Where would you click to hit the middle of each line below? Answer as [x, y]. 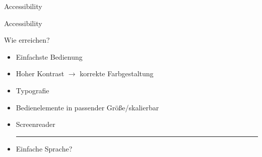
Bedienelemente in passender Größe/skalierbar [87, 107]
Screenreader [36, 124]
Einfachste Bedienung [49, 56]
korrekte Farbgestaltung [117, 73]
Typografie [32, 90]
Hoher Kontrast [40, 73]
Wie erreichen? [27, 40]
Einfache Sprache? [44, 148]
